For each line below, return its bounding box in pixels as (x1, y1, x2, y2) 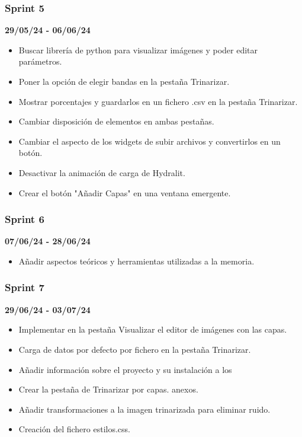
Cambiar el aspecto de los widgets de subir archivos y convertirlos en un (18, 135, 281, 147)
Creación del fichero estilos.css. (18, 423, 130, 435)
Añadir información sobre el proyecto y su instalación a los (18, 363, 232, 375)
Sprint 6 (5, 212, 44, 227)
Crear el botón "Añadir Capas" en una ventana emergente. (18, 186, 231, 199)
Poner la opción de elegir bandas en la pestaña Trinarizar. (18, 75, 230, 87)
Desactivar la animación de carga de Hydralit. (18, 166, 185, 178)
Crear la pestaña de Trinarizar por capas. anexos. (18, 383, 198, 395)
